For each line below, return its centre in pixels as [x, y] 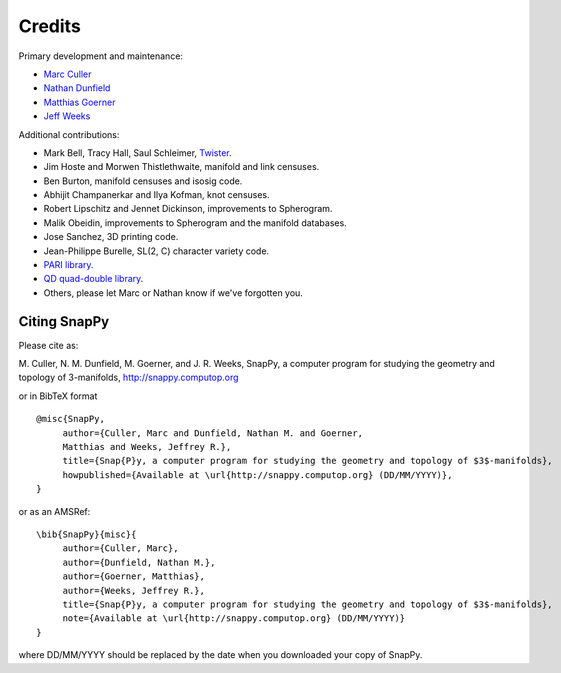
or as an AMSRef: [54, 511]
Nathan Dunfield [77, 88]
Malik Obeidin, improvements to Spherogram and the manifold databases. [195, 222]
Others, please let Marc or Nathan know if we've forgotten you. [173, 292]
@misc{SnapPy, [70, 419]
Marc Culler [67, 74]
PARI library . [68, 265]
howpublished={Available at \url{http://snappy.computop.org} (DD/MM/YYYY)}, [257, 474]
